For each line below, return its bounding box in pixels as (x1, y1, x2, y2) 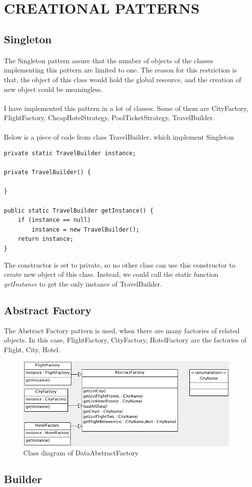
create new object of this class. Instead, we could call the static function (4, 269, 218, 279)
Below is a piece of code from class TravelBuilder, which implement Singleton (4, 131, 234, 142)
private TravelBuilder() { (4, 169, 91, 176)
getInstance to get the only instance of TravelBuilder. (4, 278, 162, 289)
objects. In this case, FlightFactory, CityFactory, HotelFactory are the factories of (4, 335, 247, 345)
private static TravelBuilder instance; (4, 150, 136, 157)
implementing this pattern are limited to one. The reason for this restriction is (4, 65, 237, 75)
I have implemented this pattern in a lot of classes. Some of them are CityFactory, (4, 103, 249, 113)
